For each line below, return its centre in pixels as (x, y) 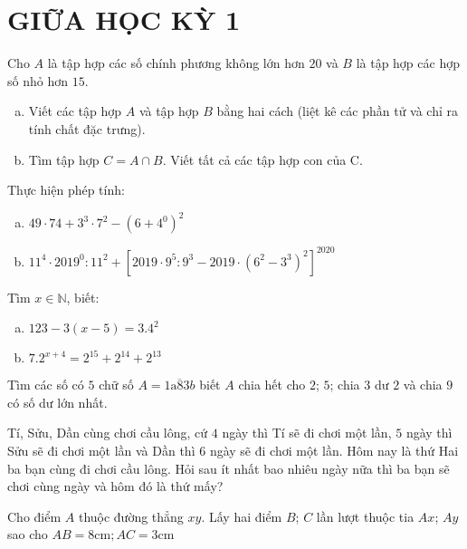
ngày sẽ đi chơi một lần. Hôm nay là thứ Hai (334, 451)
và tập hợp (169, 111)
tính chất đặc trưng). (87, 128)
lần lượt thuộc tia (365, 516)
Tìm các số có (46, 385)
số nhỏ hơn (38, 80)
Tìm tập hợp (64, 159)
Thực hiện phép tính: (66, 190)
